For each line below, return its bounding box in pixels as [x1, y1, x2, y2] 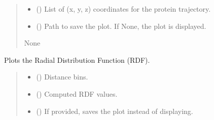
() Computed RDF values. [36, 88, 118, 99]
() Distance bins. [36, 71, 88, 82]
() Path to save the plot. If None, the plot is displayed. [36, 20, 206, 31]
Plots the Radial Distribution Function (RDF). [4, 54, 150, 65]
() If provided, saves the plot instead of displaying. [36, 105, 193, 116]
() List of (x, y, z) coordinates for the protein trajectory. [36, 4, 211, 14]
